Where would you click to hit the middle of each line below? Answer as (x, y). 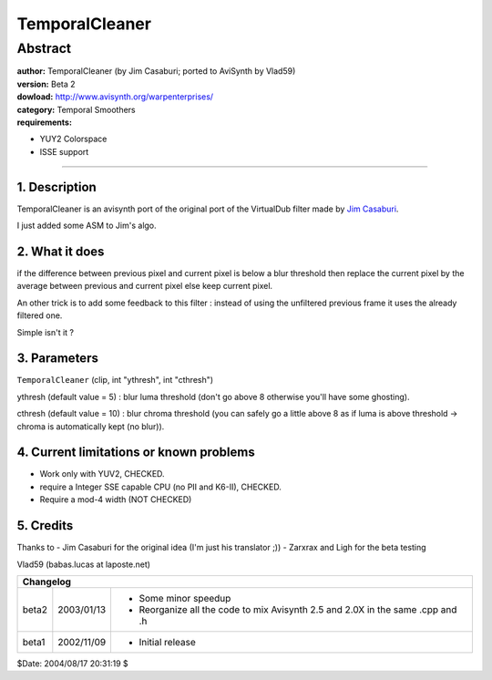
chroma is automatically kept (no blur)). (91, 426)
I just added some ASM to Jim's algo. (87, 226)
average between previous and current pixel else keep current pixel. (145, 286)
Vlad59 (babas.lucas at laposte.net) (83, 564)
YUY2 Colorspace (73, 139)
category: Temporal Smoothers (76, 109)
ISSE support (64, 151)
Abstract (44, 48)
